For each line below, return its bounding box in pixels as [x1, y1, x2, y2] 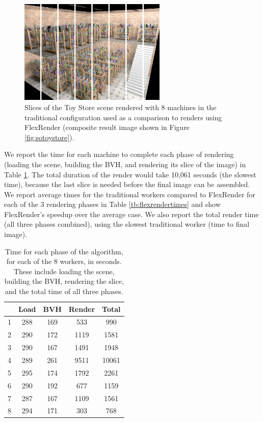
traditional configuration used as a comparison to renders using [24, 112, 222, 122]
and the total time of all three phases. [5, 286, 123, 297]
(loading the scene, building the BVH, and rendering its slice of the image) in [4, 159, 246, 169]
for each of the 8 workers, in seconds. [6, 256, 122, 267]
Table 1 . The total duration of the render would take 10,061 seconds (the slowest [4, 169, 256, 179]
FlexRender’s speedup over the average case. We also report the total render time [4, 208, 259, 219]
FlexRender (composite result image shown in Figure [24, 122, 190, 133]
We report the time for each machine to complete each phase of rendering [4, 149, 234, 160]
